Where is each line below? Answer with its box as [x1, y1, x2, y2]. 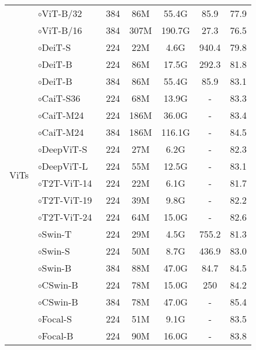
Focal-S [41, 312, 72, 325]
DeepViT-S [41, 142, 88, 156]
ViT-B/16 [41, 23, 82, 37]
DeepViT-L [41, 159, 88, 173]
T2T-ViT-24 [41, 210, 92, 224]
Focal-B [41, 329, 74, 342]
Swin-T [41, 227, 72, 241]
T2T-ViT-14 [41, 176, 92, 190]
